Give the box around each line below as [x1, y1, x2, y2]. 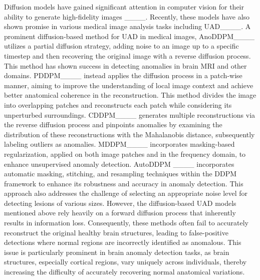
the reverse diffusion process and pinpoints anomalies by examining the [4, 119, 222, 130]
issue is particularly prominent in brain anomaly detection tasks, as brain [4, 246, 229, 257]
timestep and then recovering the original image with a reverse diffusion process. [4, 50, 251, 61]
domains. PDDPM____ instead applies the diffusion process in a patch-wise [4, 70, 242, 81]
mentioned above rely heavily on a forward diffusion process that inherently [4, 207, 236, 218]
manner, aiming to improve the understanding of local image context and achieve [4, 80, 253, 90]
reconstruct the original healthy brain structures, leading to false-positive [4, 227, 228, 237]
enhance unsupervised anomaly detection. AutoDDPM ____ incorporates [4, 158, 234, 169]
